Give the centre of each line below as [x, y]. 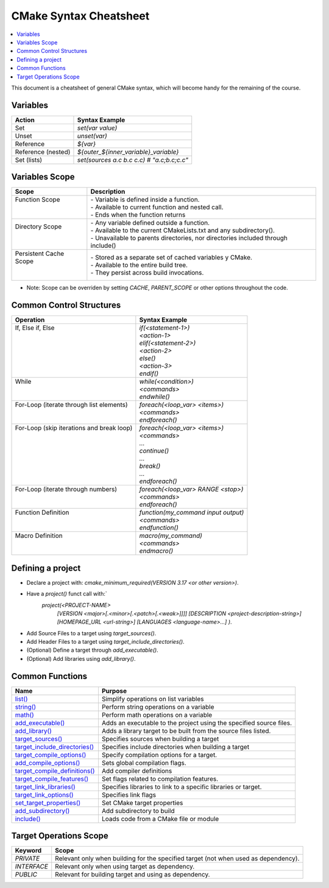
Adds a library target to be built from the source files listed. [186, 731]
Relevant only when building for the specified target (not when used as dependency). [177, 859]
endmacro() [156, 551]
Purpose [114, 691]
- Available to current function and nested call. [157, 207]
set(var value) [97, 128]
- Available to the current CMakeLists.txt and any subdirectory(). [183, 230]
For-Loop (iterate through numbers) [66, 489]
